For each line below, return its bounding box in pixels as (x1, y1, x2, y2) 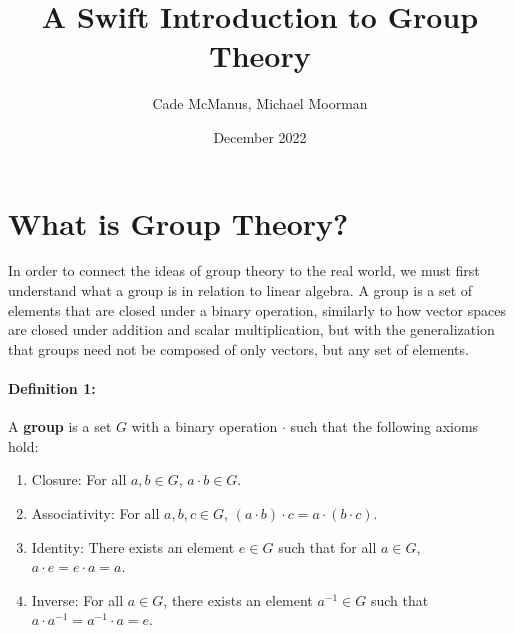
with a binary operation (131, 416, 278, 437)
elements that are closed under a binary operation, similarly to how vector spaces (8, 299, 506, 320)
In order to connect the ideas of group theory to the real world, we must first (8, 260, 480, 281)
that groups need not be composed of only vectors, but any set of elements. (8, 338, 469, 359)
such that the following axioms (290, 416, 479, 437)
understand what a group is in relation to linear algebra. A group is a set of (8, 280, 473, 301)
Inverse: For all (31, 589, 124, 610)
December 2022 (213, 126, 307, 147)
